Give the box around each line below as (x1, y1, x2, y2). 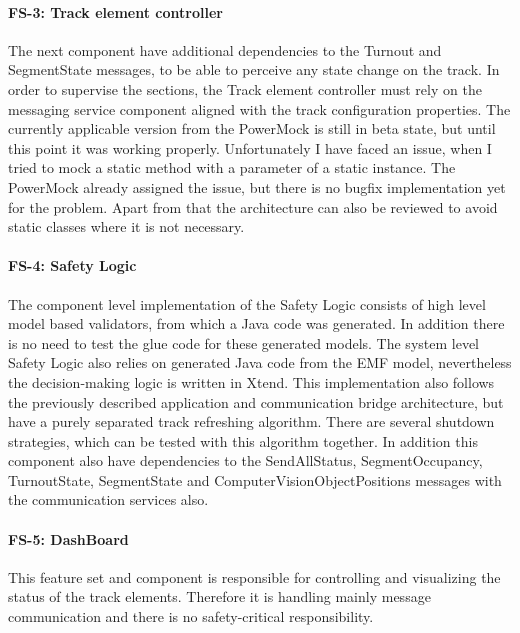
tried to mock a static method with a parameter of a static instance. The (8, 157, 456, 178)
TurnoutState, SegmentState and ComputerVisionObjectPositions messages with (8, 469, 502, 490)
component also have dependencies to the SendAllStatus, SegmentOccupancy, (8, 450, 483, 471)
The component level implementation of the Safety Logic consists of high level (8, 293, 486, 314)
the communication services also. (8, 489, 209, 510)
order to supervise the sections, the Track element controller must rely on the (8, 78, 482, 99)
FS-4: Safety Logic (8, 255, 137, 276)
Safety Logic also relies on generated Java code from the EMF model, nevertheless (8, 352, 512, 373)
